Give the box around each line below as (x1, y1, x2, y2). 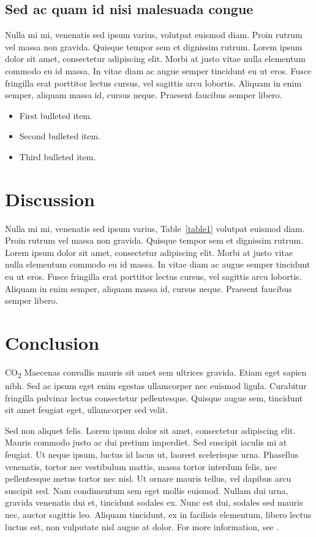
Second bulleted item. (19, 129, 101, 142)
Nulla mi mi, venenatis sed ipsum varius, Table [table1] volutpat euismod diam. (5, 222, 305, 234)
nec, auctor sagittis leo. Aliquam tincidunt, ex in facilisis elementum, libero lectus (5, 508, 312, 521)
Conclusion (5, 330, 100, 355)
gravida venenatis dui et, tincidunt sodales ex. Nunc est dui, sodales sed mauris (5, 496, 303, 509)
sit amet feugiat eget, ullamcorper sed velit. (5, 403, 168, 416)
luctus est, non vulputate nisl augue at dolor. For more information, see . (5, 520, 279, 533)
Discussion (5, 186, 95, 211)
